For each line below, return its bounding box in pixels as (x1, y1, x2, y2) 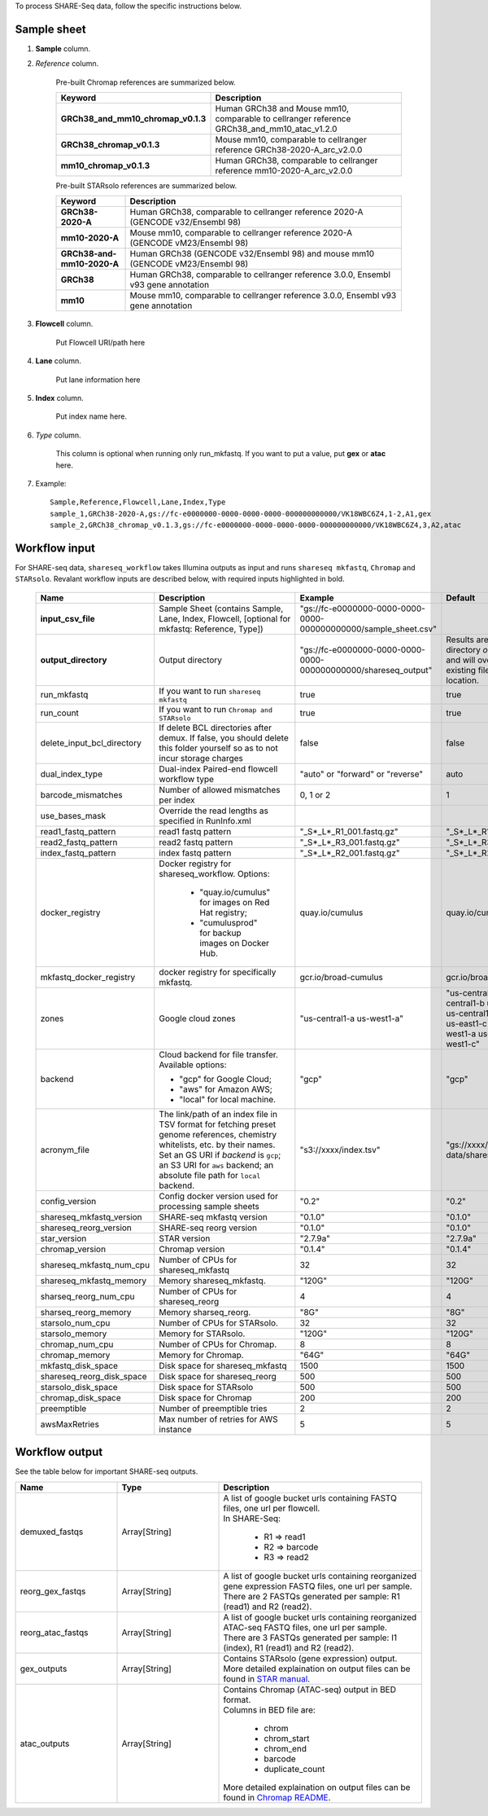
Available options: (159, 1059, 227, 1071)
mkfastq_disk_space (40, 1360, 118, 1371)
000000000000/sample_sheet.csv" (299, 623, 438, 635)
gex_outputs (20, 1663, 68, 1674)
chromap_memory (40, 1349, 111, 1361)
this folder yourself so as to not (159, 742, 278, 754)
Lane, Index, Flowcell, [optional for (159, 613, 291, 624)
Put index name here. (55, 411, 128, 421)
